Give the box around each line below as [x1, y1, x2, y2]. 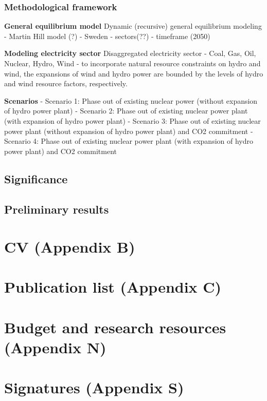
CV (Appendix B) [4, 236, 135, 257]
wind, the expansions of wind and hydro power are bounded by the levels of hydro [4, 68, 263, 79]
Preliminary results [4, 201, 109, 217]
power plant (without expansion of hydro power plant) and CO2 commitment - [4, 125, 253, 136]
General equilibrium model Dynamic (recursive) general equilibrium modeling [4, 21, 262, 31]
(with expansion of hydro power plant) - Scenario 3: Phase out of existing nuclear [4, 115, 261, 126]
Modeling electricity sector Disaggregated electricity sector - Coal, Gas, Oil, [4, 48, 256, 59]
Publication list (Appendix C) [4, 276, 222, 297]
